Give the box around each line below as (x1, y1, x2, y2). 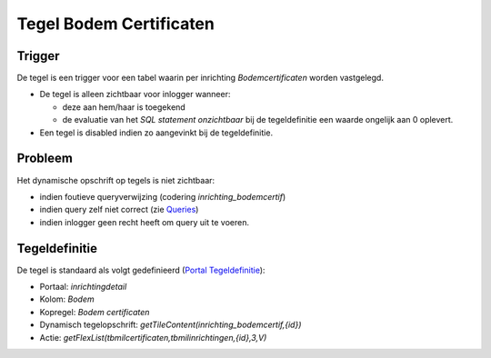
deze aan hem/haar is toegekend (62, 101, 185, 113)
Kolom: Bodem (39, 293, 95, 304)
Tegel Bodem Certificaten (16, 14, 215, 34)
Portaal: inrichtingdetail (39, 282, 127, 292)
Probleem (16, 151, 73, 166)
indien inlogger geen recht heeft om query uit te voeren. (39, 216, 250, 227)
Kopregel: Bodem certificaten (39, 306, 150, 317)
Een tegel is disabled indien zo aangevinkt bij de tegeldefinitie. (39, 127, 273, 138)
